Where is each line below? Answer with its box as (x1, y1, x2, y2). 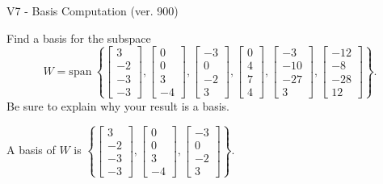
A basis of (6, 141, 56, 158)
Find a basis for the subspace (6, 29, 151, 46)
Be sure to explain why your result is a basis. (6, 97, 230, 114)
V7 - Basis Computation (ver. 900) (6, 2, 179, 19)
